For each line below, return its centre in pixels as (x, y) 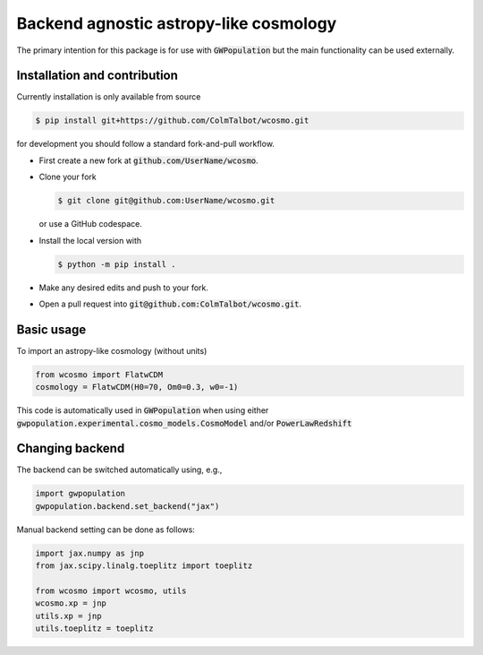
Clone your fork (68, 177)
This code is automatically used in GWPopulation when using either (143, 410)
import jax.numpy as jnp (90, 553)
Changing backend (71, 448)
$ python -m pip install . (117, 264)
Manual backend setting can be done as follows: (106, 530)
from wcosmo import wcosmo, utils (111, 591)
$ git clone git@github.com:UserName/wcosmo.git (166, 201)
